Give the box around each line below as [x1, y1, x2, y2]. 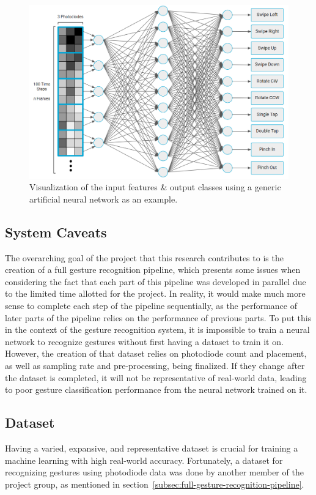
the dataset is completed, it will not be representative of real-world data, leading [5, 371, 307, 384]
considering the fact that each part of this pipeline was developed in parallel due [5, 275, 306, 288]
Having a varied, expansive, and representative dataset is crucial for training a [5, 441, 298, 454]
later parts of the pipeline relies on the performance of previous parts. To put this [5, 311, 312, 324]
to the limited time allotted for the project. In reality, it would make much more [5, 287, 306, 300]
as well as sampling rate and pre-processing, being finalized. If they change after [5, 359, 305, 371]
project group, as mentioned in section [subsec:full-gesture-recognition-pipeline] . [5, 477, 304, 490]
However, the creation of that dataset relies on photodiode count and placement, [5, 347, 307, 360]
